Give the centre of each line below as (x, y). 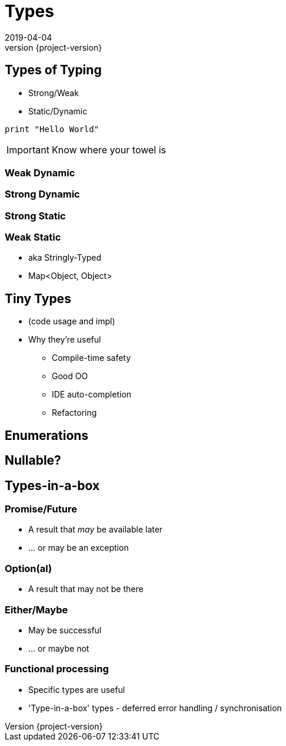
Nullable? (33, 461)
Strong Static (35, 216)
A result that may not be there (86, 589)
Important (28, 149)
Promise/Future (41, 509)
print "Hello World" (52, 129)
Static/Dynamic (58, 111)
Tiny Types (38, 298)
